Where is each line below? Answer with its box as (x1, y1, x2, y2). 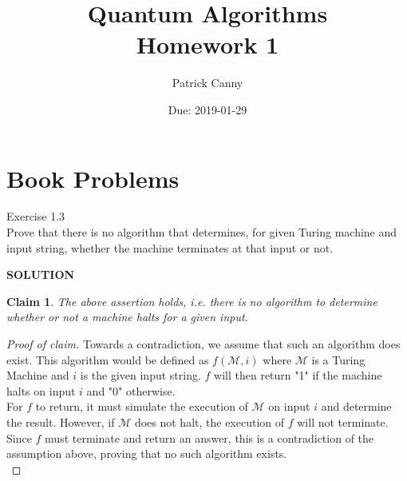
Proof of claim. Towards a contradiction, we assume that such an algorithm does (6, 336, 401, 352)
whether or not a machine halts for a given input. (6, 308, 248, 325)
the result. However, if (6, 413, 115, 430)
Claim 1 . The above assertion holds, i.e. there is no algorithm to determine (6, 292, 377, 309)
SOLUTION (6, 266, 75, 283)
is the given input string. (80, 367, 201, 384)
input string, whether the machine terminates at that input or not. (6, 239, 334, 256)
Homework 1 (136, 28, 279, 61)
